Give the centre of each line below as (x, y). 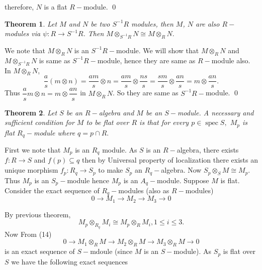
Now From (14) (28, 234)
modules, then (152, 23)
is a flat (56, 7)
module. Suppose (183, 180)
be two (100, 23)
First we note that (33, 150)
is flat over (239, 251)
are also (207, 23)
